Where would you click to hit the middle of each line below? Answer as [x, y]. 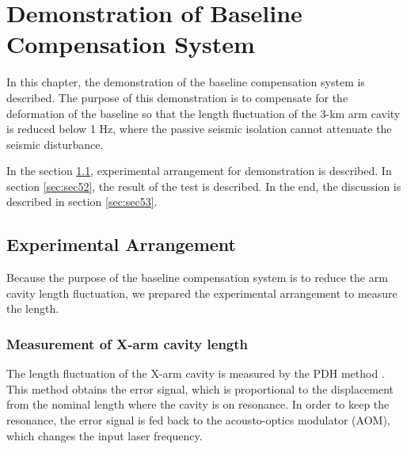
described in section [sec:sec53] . [82, 202]
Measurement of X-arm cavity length [127, 343]
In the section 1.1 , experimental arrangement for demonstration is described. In [199, 171]
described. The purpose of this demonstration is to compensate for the [177, 97]
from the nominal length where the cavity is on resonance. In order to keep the [198, 404]
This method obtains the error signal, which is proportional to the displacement [200, 388]
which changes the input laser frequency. [105, 435]
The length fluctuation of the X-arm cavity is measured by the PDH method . [196, 373]
